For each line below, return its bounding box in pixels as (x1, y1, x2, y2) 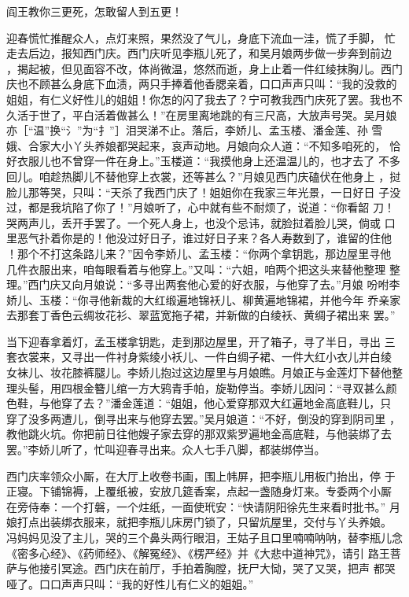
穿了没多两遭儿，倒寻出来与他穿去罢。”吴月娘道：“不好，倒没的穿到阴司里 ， (6, 410, 400, 426)
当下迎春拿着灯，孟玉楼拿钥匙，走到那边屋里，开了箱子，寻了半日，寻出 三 (6, 333, 396, 349)
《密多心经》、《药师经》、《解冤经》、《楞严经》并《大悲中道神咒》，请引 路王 (6, 544, 390, 561)
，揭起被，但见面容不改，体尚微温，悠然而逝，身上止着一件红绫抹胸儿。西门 (6, 60, 403, 76)
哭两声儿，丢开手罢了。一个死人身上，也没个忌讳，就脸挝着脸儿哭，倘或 (6, 214, 381, 230)
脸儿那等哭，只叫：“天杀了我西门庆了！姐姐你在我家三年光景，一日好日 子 (6, 183, 390, 200)
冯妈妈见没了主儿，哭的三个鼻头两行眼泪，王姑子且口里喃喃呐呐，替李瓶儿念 (6, 529, 403, 545)
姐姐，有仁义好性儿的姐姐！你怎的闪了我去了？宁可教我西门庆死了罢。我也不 (6, 90, 403, 107)
